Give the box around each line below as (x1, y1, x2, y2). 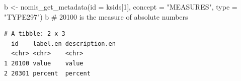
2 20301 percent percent (4, 69, 91, 77)
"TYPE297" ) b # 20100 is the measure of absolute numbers (4, 11, 188, 22)
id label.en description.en (11, 40, 116, 47)
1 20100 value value (4, 59, 84, 67)
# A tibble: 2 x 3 (4, 30, 65, 38)
